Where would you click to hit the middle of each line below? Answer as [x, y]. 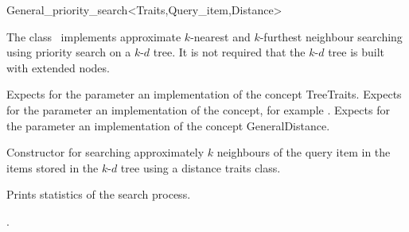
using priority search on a [69, 52]
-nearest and [220, 36]
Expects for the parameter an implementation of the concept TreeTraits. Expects [204, 94]
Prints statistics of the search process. [99, 194]
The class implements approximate [94, 36]
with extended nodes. [58, 67]
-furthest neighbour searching [331, 36]
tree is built [356, 52]
